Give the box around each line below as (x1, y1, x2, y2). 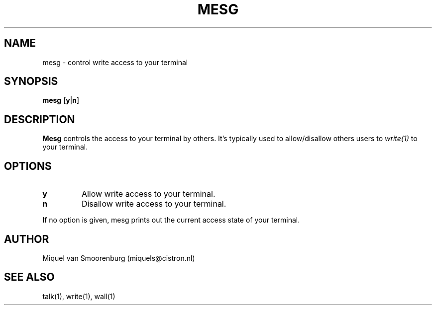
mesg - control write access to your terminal (42, 58, 188, 67)
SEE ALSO (4, 271, 55, 284)
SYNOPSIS (4, 75, 58, 88)
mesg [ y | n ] (42, 96, 80, 105)
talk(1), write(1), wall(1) (42, 292, 115, 301)
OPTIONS (4, 159, 52, 172)
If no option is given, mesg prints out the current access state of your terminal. (42, 216, 300, 225)
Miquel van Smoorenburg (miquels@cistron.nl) (42, 253, 195, 262)
